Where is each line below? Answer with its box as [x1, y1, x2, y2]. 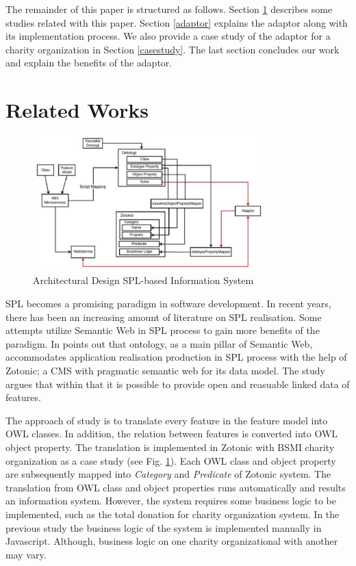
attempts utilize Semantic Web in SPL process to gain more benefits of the [5, 323, 320, 337]
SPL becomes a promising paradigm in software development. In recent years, [5, 296, 331, 311]
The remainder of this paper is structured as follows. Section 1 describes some [5, 2, 333, 16]
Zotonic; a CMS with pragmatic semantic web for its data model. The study [5, 363, 325, 378]
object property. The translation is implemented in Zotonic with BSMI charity [5, 439, 335, 454]
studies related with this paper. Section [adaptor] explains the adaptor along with [5, 15, 348, 29]
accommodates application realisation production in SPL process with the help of [5, 350, 347, 364]
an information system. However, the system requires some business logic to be [5, 493, 336, 508]
